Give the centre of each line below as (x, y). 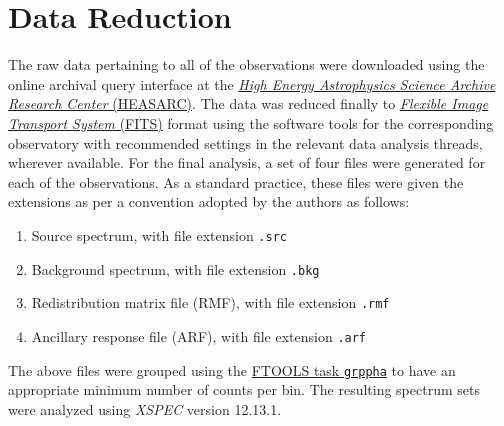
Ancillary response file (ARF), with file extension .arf (199, 335)
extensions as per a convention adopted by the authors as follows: (209, 201)
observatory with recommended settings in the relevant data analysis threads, (245, 142)
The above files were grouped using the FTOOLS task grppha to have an (232, 369)
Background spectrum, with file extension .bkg (175, 268)
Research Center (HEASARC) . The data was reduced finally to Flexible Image (248, 103)
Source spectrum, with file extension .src (159, 234)
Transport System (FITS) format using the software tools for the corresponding (251, 122)
